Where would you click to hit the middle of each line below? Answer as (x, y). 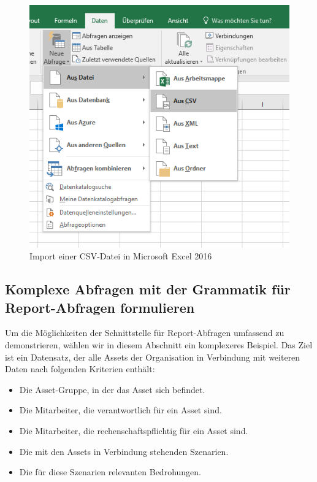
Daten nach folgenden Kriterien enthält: (80, 369)
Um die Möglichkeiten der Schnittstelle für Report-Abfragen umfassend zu (145, 333)
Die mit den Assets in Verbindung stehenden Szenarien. (124, 451)
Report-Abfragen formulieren (100, 307)
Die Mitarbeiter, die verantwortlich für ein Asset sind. (120, 410)
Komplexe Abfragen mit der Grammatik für (148, 289)
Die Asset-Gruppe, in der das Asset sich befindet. (112, 389)
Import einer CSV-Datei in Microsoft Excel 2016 (121, 256)
